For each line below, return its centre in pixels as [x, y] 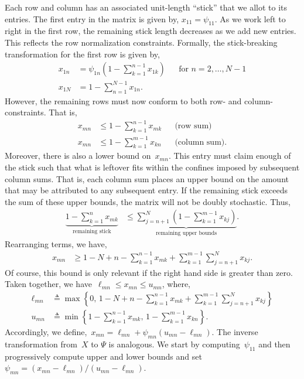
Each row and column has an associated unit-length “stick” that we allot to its [146, 7]
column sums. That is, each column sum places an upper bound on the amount [147, 178]
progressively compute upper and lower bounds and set [103, 356]
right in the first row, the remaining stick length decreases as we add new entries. [151, 31]
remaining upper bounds [186, 233]
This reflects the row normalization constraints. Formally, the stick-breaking [141, 42]
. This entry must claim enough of [230, 156]
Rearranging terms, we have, [56, 243]
